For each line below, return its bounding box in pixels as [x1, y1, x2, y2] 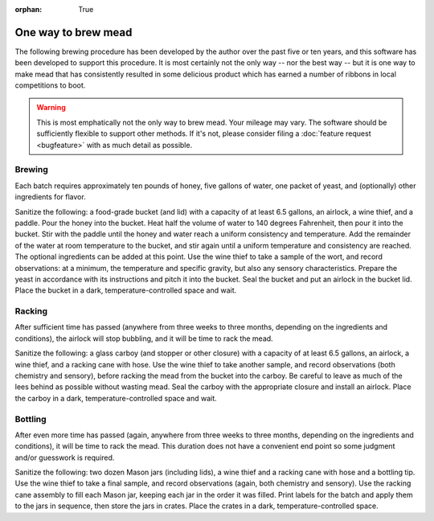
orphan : [14, 5, 43, 14]
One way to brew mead [14, 25, 133, 39]
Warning [36, 103, 66, 113]
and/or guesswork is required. [14, 453, 115, 462]
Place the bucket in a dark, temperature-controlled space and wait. [14, 285, 237, 295]
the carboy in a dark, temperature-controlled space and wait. [14, 393, 217, 403]
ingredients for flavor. [14, 192, 86, 202]
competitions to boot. [14, 80, 86, 90]
